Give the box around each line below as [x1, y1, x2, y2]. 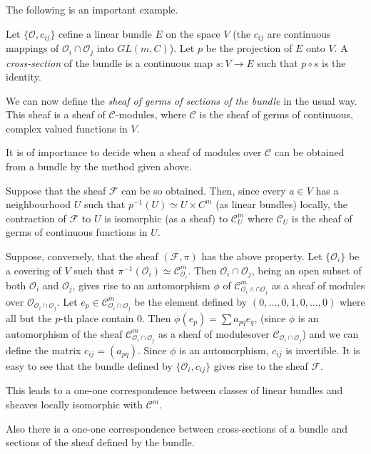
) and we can [302, 326, 359, 341]
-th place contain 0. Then [60, 310, 171, 325]
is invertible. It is [285, 343, 360, 357]
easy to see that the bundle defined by [6, 358, 173, 373]
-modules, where [115, 107, 187, 122]
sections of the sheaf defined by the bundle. [6, 435, 195, 450]
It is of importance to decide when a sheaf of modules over [6, 145, 262, 160]
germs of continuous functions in [6, 225, 148, 239]
